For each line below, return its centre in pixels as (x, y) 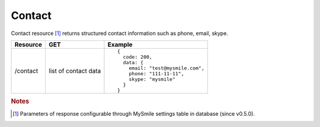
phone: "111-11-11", (156, 73)
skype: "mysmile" (152, 79)
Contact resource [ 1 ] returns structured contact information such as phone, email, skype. (119, 33)
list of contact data (75, 71)
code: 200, (137, 57)
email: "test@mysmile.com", (167, 68)
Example (120, 45)
